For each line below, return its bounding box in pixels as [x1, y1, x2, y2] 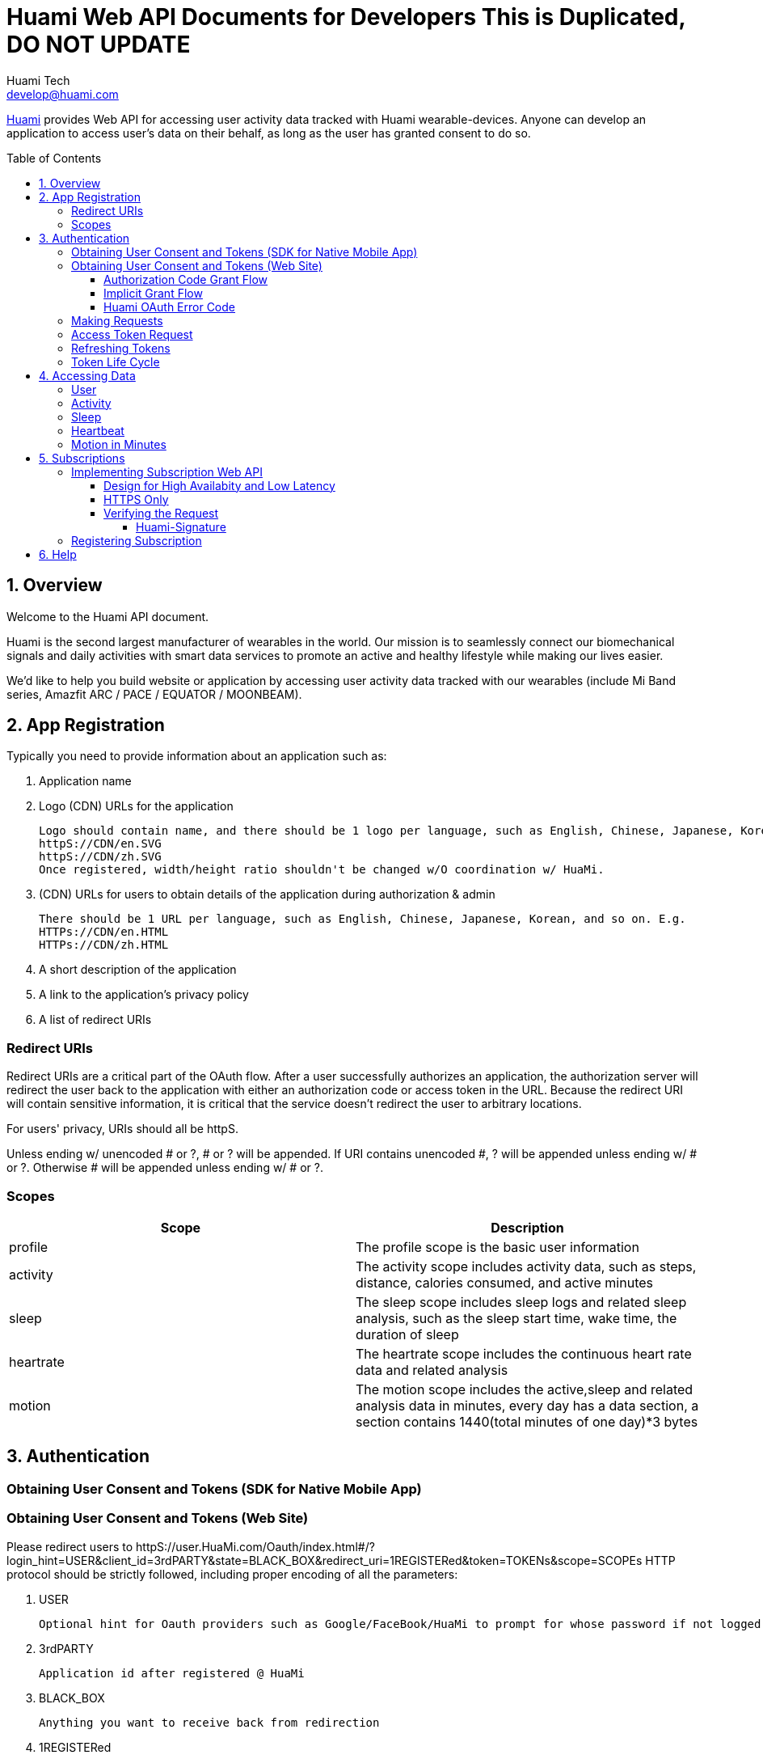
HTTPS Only [103, 492, 169, 506]
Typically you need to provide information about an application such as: [6, 749, 387, 763]
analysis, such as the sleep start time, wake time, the [356, 1309, 677, 1326]
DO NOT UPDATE [6, 31, 191, 58]
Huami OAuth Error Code [103, 299, 235, 314]
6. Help [39, 547, 77, 561]
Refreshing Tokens [71, 340, 171, 355]
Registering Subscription [71, 533, 202, 548]
